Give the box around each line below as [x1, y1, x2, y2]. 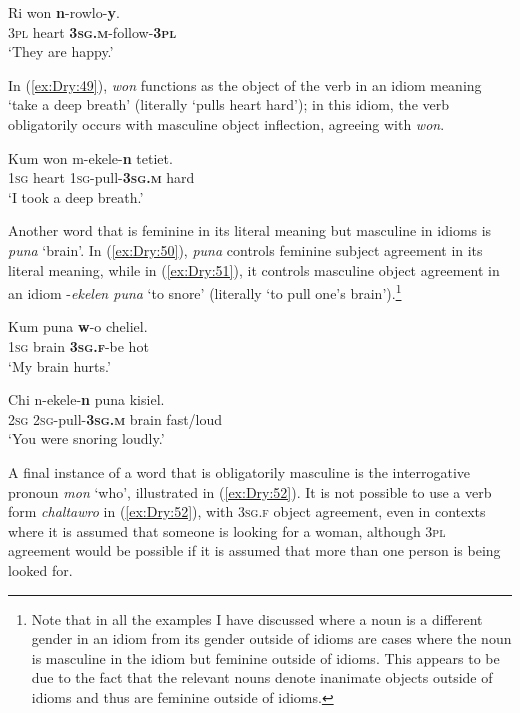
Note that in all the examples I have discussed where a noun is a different [31, 608, 483, 629]
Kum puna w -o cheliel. [8, 316, 148, 337]
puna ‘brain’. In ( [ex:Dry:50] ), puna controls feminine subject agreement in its [8, 239, 483, 260]
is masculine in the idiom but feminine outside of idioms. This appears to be [31, 647, 500, 668]
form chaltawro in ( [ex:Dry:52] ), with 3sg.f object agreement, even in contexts [8, 501, 486, 522]
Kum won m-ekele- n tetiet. [8, 147, 173, 168]
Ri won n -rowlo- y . [8, 2, 120, 22]
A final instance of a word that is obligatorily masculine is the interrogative [8, 461, 471, 482]
